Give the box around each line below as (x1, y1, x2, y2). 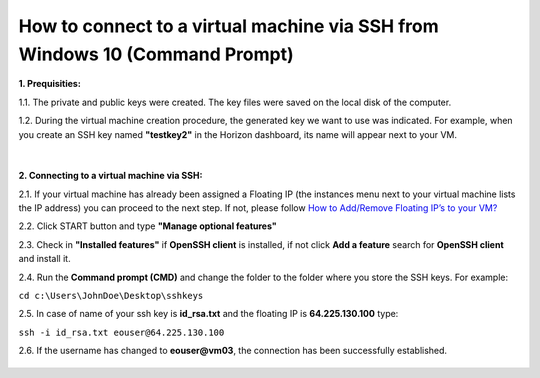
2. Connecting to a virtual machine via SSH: (18, 170, 203, 182)
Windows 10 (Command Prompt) (18, 43, 294, 65)
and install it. (18, 253, 71, 265)
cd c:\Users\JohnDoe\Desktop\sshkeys (18, 290, 204, 302)
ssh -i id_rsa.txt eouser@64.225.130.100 (18, 326, 225, 338)
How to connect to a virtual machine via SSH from (18, 15, 439, 37)
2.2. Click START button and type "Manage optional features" (18, 220, 277, 232)
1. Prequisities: (18, 78, 82, 90)
